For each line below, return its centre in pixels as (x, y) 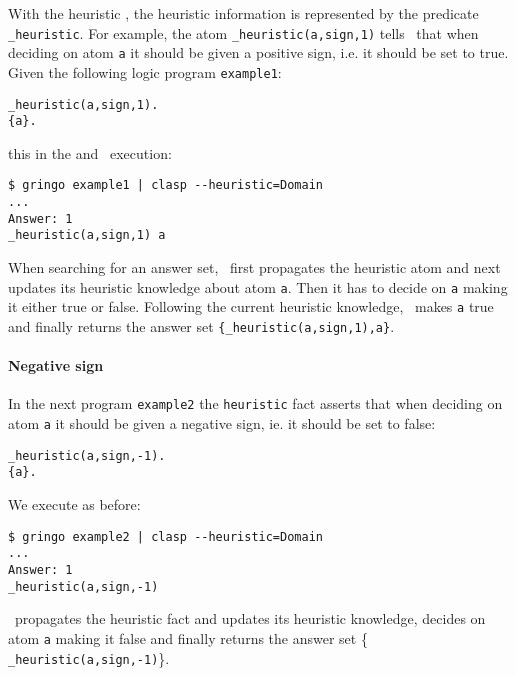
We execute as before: (74, 504)
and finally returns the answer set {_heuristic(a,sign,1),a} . (201, 326)
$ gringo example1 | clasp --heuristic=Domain (165, 185)
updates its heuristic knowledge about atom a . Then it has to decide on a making (258, 286)
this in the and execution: (90, 152)
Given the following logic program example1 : (145, 71)
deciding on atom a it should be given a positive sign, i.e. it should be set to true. (258, 52)
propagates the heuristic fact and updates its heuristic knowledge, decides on (250, 618)
